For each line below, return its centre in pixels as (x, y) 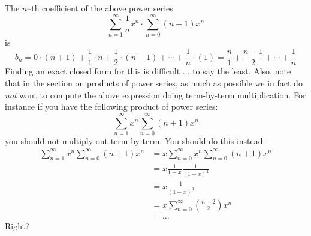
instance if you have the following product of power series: (111, 107)
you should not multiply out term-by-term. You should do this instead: (135, 140)
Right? (17, 225)
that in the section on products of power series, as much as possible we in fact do (154, 83)
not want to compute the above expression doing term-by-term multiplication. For (155, 95)
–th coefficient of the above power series (100, 8)
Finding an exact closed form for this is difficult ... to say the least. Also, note (148, 71)
